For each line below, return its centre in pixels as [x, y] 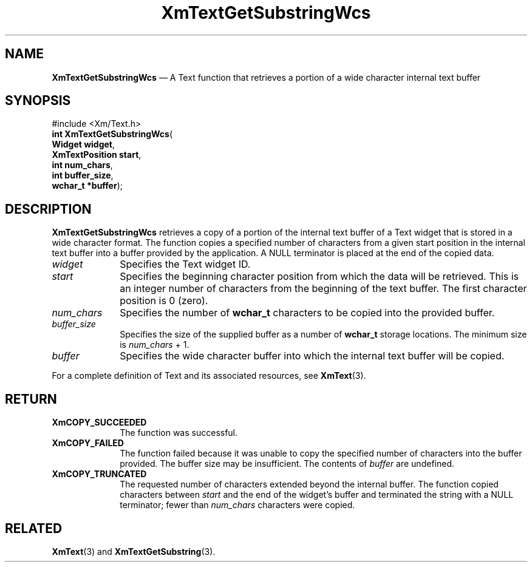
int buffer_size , [83, 175]
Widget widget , [84, 144]
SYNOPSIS [38, 101]
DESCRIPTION [48, 209]
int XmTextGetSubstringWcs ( [112, 134]
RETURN [31, 399]
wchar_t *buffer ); [87, 186]
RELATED [34, 528]
